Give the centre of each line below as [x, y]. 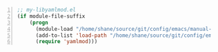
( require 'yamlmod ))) [67, 42]
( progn [39, 23]
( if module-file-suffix [51, 16]
